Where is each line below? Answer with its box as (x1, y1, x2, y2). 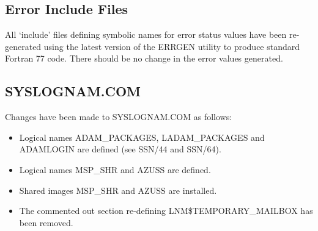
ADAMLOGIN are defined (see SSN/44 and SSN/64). (19, 143, 221, 155)
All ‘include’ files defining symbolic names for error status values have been (5, 28, 287, 41)
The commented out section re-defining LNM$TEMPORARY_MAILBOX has (19, 204, 313, 217)
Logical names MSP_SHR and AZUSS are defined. (19, 163, 211, 176)
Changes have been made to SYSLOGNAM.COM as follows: (5, 110, 232, 123)
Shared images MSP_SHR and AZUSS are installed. (19, 183, 217, 196)
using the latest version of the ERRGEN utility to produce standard (43, 40, 300, 52)
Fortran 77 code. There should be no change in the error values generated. (5, 52, 283, 65)
